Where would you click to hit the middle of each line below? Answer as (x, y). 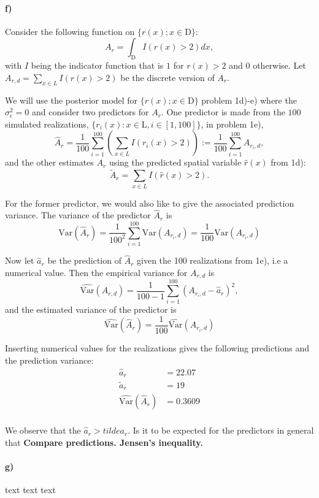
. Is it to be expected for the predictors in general (221, 430)
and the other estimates (49, 162)
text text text (30, 490)
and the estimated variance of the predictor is (91, 309)
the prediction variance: (49, 360)
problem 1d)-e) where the (249, 100)
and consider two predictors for (90, 112)
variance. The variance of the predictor (78, 215)
